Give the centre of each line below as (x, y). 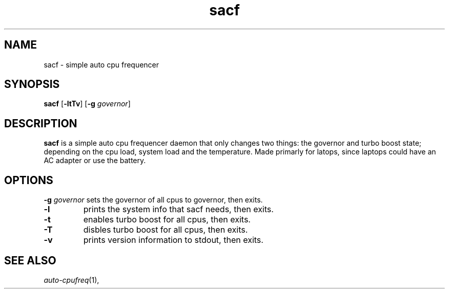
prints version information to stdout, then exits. (173, 240)
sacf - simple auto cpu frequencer (101, 64)
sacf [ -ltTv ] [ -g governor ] (87, 104)
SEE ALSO (30, 260)
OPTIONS (29, 180)
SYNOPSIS (32, 84)
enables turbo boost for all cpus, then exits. (167, 220)
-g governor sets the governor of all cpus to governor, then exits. (153, 200)
